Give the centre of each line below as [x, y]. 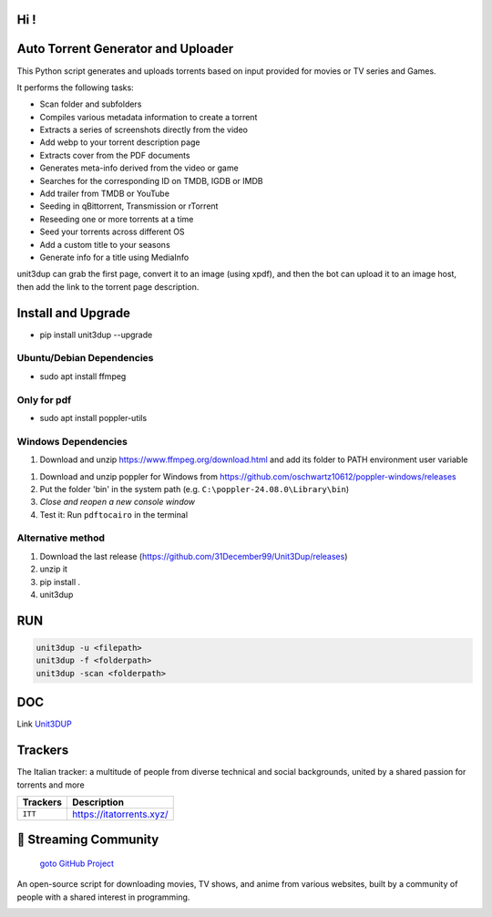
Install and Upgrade [74, 313]
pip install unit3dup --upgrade [96, 335]
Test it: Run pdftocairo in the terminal [114, 514]
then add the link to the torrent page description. [108, 286]
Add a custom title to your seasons [105, 244]
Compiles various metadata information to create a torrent [149, 117]
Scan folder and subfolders [91, 104]
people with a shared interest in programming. [103, 897]
